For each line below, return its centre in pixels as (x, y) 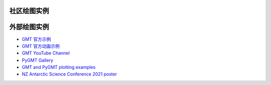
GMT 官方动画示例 (41, 46)
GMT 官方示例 (36, 39)
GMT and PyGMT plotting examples (59, 67)
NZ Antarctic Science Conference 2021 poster (70, 74)
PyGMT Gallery (38, 60)
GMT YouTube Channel (46, 53)
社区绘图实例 (29, 11)
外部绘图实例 (29, 27)
